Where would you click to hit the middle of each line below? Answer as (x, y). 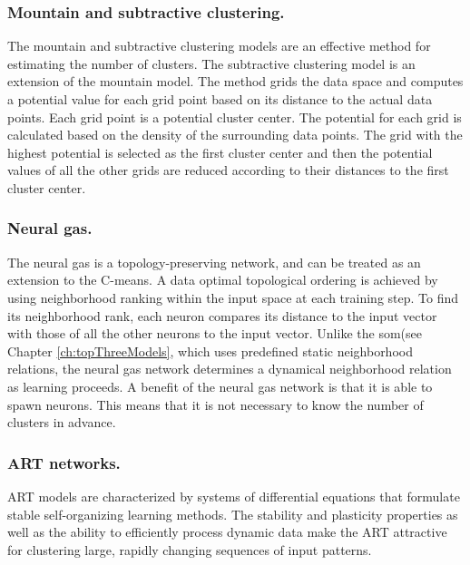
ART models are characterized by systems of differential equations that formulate (234, 496)
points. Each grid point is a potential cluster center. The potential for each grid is (235, 117)
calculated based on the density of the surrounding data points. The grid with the (235, 135)
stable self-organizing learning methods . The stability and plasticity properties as (233, 514)
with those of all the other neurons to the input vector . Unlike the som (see (215, 333)
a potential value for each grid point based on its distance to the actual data (220, 99)
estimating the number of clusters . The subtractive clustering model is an (211, 63)
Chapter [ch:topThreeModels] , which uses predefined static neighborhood (210, 351)
